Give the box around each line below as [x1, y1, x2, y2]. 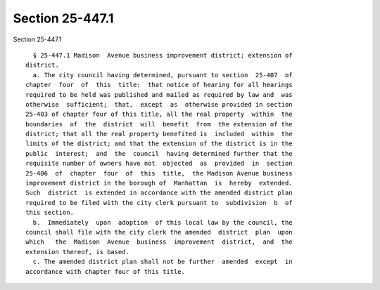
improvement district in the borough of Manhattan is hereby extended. [25, 179, 293, 187]
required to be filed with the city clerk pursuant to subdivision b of [25, 199, 293, 206]
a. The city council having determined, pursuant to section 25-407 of [32, 71, 293, 79]
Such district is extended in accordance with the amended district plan [25, 189, 293, 197]
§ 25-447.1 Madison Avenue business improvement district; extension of [32, 51, 293, 59]
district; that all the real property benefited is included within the [25, 130, 293, 138]
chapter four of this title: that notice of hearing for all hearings [25, 81, 293, 89]
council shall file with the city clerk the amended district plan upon [25, 228, 293, 236]
